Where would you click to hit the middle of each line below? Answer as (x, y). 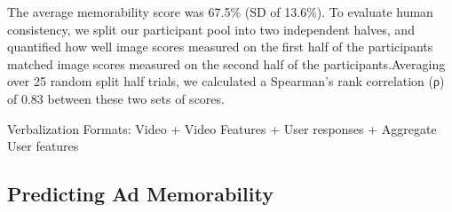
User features (43, 146)
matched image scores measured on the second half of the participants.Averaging (226, 63)
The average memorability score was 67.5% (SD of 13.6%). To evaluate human (220, 12)
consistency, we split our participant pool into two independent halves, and (211, 29)
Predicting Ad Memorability (140, 194)
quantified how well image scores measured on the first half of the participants (220, 47)
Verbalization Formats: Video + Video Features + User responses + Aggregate (222, 128)
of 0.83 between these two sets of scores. (116, 98)
